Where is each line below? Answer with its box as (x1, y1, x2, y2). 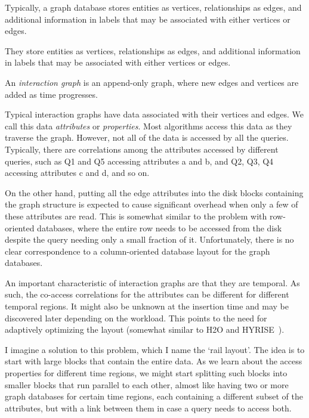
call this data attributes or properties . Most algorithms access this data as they (5, 119, 292, 132)
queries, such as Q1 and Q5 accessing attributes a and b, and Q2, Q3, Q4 (5, 154, 274, 167)
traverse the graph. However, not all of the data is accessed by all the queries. (5, 131, 289, 144)
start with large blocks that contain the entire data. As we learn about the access (5, 355, 302, 367)
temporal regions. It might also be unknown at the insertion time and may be (5, 300, 289, 312)
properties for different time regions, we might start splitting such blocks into (5, 367, 288, 379)
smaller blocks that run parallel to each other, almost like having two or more (5, 378, 289, 391)
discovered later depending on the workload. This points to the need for (5, 311, 267, 324)
